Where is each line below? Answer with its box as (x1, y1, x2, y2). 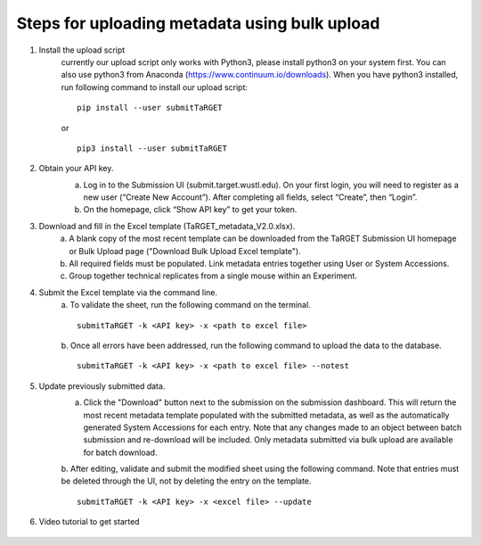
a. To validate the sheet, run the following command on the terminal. (61, 300, 311, 310)
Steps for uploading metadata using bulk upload (16, 13, 380, 33)
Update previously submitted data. (38, 380, 166, 392)
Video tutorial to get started (38, 516, 140, 527)
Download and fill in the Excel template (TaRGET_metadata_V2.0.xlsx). (38, 220, 296, 231)
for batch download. (83, 447, 158, 458)
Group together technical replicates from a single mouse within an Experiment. (69, 270, 358, 281)
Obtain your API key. (38, 163, 114, 174)
